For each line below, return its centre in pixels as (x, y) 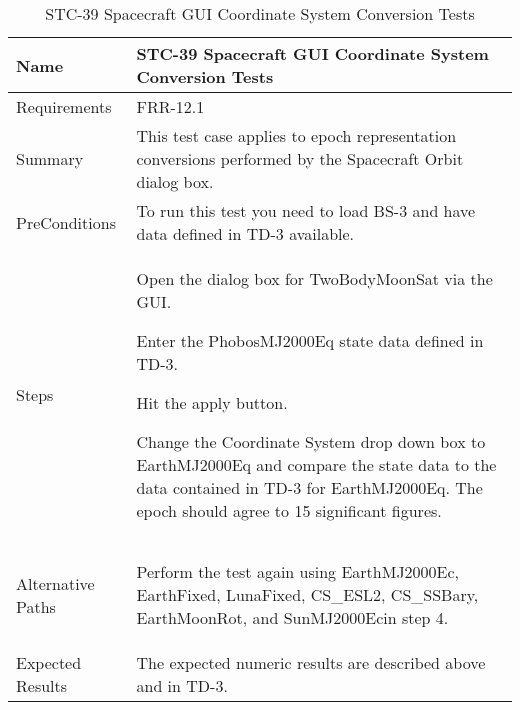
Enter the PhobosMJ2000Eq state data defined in (310, 340)
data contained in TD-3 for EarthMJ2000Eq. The (309, 487)
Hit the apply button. (212, 402)
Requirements (64, 106)
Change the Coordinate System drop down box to (311, 441)
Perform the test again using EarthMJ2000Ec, (298, 571)
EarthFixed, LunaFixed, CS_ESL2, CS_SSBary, (307, 594)
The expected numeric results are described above (311, 662)
